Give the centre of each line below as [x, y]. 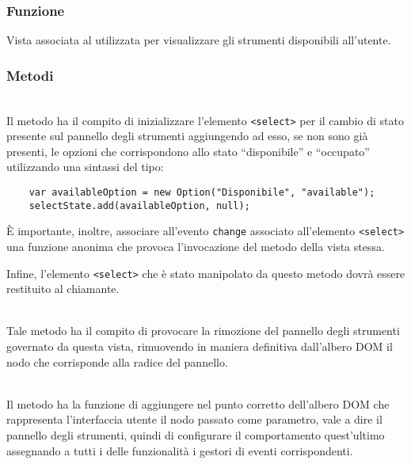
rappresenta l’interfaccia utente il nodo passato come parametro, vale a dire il [194, 419]
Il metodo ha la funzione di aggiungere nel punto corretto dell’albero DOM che [198, 403]
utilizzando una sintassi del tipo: [85, 167]
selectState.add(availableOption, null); [139, 205]
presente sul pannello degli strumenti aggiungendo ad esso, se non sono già [187, 136]
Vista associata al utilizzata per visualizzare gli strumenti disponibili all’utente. [199, 40]
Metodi [30, 75]
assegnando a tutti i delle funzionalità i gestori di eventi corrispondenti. [180, 450]
